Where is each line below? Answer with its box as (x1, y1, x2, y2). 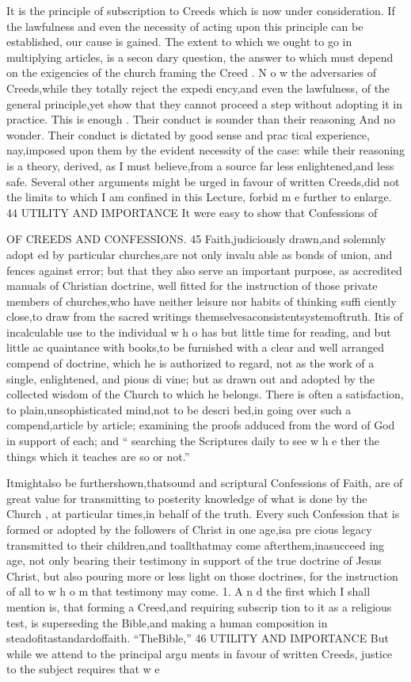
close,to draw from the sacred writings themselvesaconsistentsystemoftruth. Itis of (6, 308, 403, 325)
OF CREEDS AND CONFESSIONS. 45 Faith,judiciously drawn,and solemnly (6, 231, 386, 247)
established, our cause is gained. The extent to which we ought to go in (6, 33, 352, 50)
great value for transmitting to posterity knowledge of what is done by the (6, 490, 367, 506)
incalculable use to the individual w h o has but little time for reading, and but (6, 323, 391, 340)
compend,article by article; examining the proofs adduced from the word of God (6, 417, 395, 433)
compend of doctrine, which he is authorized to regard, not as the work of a (6, 355, 375, 371)
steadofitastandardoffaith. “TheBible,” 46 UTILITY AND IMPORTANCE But (6, 630, 390, 646)
